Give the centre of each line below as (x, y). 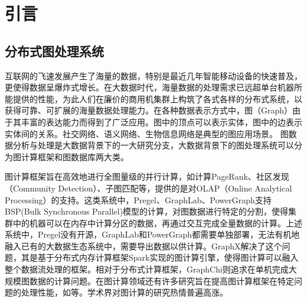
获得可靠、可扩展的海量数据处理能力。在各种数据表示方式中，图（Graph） (149, 110)
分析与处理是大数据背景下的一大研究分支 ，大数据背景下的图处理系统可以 (153, 145)
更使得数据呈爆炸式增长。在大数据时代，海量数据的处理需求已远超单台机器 (149, 87)
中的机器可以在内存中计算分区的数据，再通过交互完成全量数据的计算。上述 (157, 223)
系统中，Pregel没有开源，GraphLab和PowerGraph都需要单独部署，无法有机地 (152, 234)
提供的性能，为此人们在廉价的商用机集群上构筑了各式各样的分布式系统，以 (157, 98)
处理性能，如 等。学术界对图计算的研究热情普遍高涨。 (124, 292)
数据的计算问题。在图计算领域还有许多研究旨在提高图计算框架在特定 (161, 280)
